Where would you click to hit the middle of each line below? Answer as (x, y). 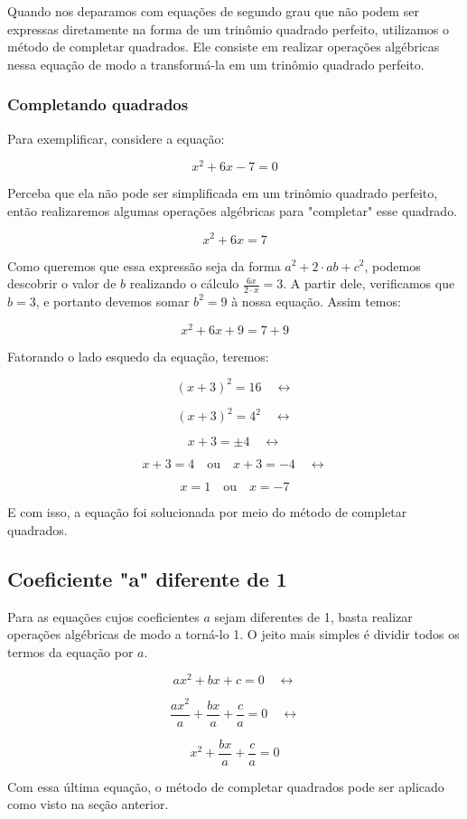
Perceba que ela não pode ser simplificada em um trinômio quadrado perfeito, (223, 193)
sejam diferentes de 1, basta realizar (313, 616)
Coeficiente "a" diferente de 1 (147, 578)
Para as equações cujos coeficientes (103, 616)
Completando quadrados (98, 104)
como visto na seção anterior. (88, 804)
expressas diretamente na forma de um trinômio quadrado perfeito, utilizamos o (228, 28)
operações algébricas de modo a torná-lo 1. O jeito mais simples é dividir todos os (233, 634)
